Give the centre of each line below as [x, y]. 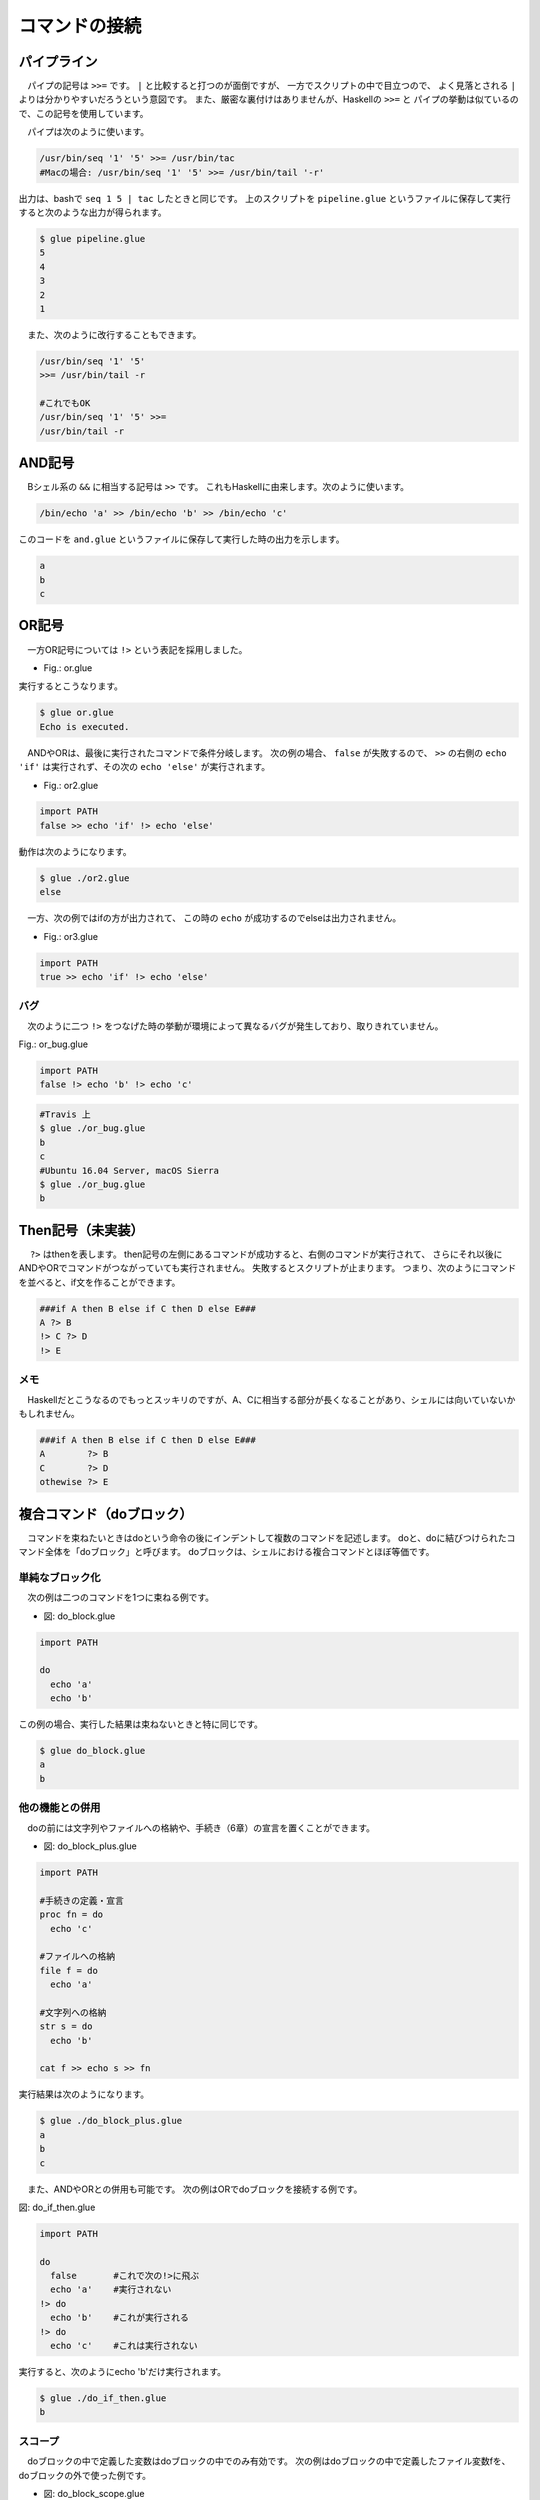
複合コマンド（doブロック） [106, 1513]
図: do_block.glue [79, 1616]
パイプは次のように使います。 [88, 132]
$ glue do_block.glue [92, 1751]
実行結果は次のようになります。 [84, 2094]
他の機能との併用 [59, 1808]
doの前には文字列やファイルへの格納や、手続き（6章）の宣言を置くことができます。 [200, 1827]
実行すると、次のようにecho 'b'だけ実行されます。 [122, 2372]
